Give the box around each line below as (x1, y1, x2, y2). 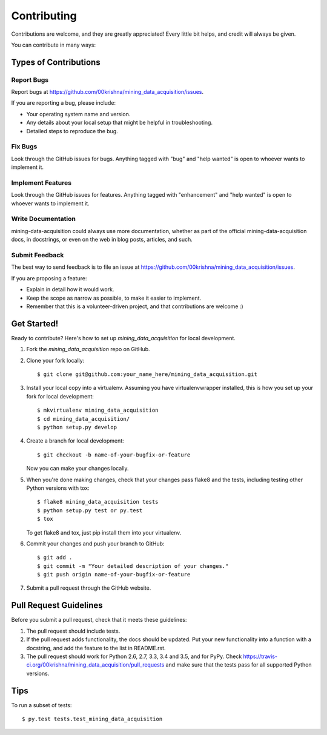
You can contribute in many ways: (11, 41, 96, 48)
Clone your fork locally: (26, 357, 85, 364)
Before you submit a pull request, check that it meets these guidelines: (11, 616, 187, 624)
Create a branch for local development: (26, 437, 124, 444)
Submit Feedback (11, 251, 64, 260)
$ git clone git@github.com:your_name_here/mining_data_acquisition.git (37, 371, 257, 378)
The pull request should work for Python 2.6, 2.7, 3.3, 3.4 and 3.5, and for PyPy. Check (26, 653, 242, 660)
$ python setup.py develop (37, 424, 117, 430)
